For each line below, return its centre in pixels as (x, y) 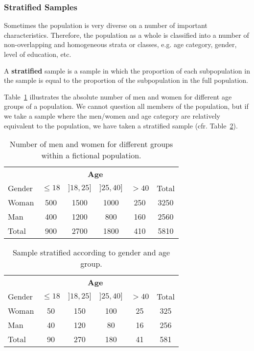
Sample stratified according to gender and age (91, 252)
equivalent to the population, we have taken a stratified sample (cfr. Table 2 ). (121, 125)
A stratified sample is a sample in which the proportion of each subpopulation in (127, 70)
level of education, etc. (38, 54)
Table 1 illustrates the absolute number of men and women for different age (118, 96)
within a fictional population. (91, 155)
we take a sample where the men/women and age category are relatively (112, 115)
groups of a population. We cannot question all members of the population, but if (126, 106)
